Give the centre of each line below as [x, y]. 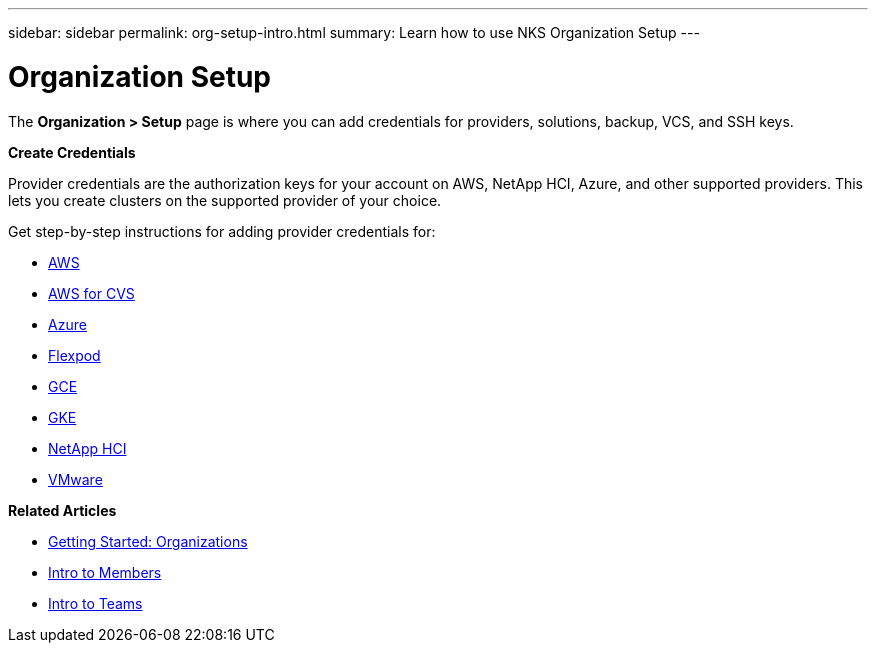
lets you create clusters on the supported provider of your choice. [225, 200]
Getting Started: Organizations [148, 541]
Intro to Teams [95, 603]
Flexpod [74, 355]
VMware [75, 479]
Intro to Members [105, 572]
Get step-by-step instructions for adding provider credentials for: [222, 231]
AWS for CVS [91, 293]
